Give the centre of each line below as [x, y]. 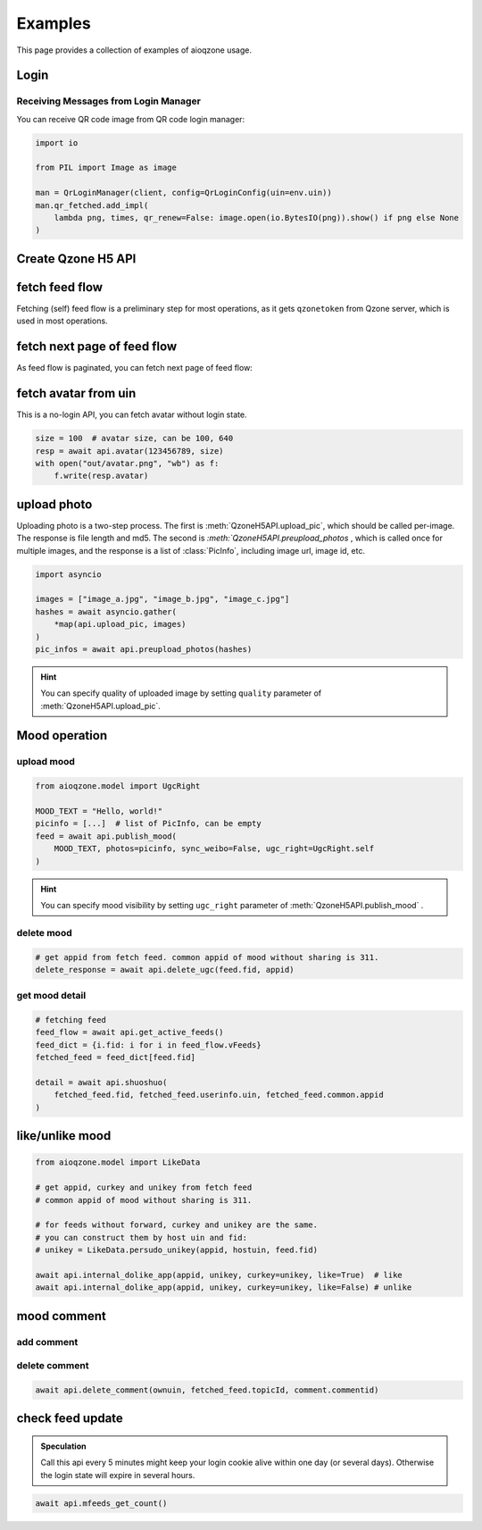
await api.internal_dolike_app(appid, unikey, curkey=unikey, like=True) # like [219, 1275]
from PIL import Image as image [106, 168]
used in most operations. [62, 321]
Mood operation [62, 736]
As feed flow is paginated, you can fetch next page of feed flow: [135, 368]
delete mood [44, 932]
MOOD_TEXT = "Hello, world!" [99, 811]
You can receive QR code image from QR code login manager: [131, 119]
